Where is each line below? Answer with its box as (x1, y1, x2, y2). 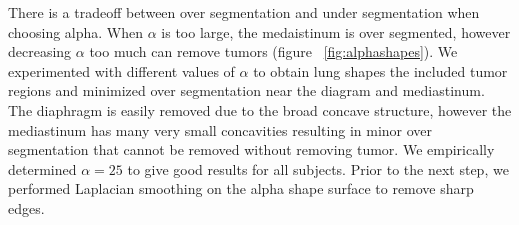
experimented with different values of (8, 60, 235, 81)
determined (8, 158, 77, 179)
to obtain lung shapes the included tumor (253, 60, 508, 81)
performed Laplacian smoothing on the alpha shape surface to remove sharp (8, 178, 474, 199)
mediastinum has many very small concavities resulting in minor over (8, 119, 433, 140)
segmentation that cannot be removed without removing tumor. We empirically (8, 139, 495, 160)
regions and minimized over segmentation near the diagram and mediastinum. (8, 80, 485, 101)
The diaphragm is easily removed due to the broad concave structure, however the (8, 99, 512, 120)
